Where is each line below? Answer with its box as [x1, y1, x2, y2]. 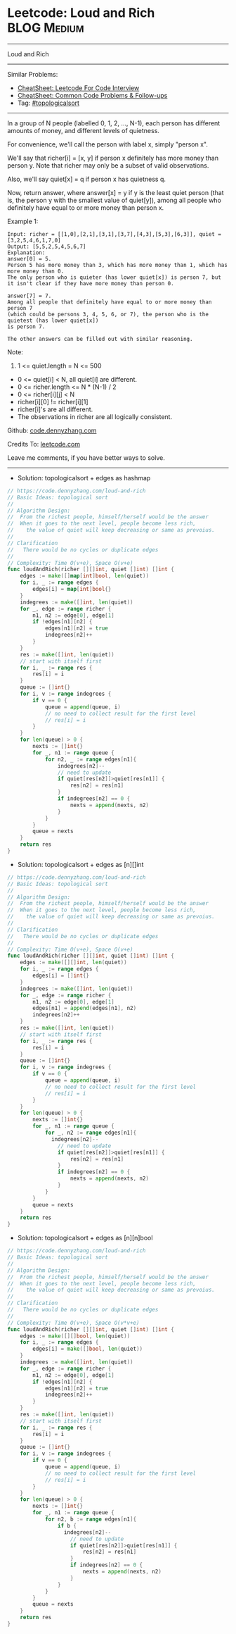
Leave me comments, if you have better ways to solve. [7, 453, 165, 462]
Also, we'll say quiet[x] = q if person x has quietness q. [7, 175, 166, 183]
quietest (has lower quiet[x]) [7, 317, 99, 324]
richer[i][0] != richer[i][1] [17, 397, 89, 406]
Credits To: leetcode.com [7, 439, 81, 448]
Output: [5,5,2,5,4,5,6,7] [7, 243, 86, 250]
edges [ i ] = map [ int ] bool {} [32, 586, 112, 593]
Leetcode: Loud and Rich [7, 5, 155, 21]
